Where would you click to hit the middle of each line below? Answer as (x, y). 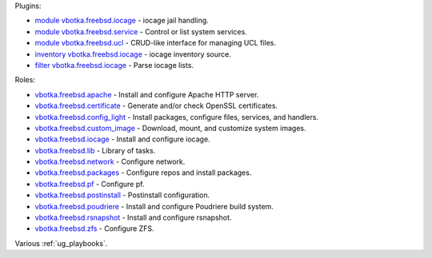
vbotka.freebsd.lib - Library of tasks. (95, 150)
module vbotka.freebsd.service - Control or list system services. (141, 31)
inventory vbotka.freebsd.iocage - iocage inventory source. (133, 54)
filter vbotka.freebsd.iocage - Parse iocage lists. (114, 65)
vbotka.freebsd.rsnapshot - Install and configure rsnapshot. (133, 218)
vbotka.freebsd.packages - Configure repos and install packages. (143, 173)
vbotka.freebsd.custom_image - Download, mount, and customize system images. (171, 128)
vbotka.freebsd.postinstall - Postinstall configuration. (122, 195)
